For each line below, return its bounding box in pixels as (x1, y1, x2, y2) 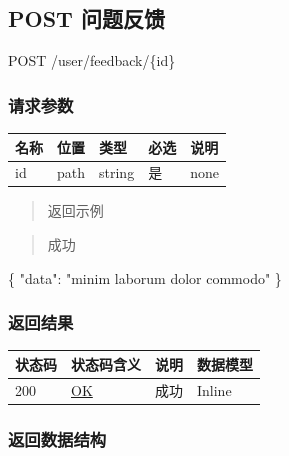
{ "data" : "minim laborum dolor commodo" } (8, 267, 282, 288)
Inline (197, 379, 232, 400)
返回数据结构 (8, 426, 107, 451)
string (99, 162, 135, 183)
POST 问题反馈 (8, 3, 165, 34)
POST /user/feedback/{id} (8, 50, 176, 71)
